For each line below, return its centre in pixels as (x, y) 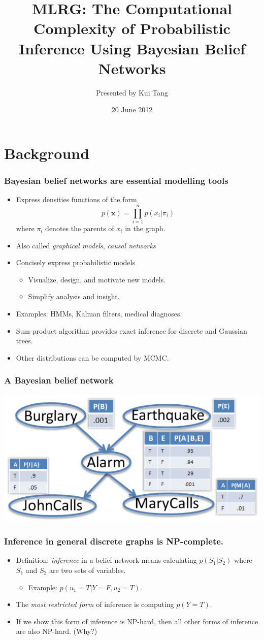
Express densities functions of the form (76, 199)
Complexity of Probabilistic (132, 28)
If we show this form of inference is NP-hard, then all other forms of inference (137, 621)
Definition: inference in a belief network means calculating (106, 560)
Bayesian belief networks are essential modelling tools (116, 180)
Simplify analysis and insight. (74, 296)
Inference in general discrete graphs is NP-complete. (114, 541)
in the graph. (145, 228)
